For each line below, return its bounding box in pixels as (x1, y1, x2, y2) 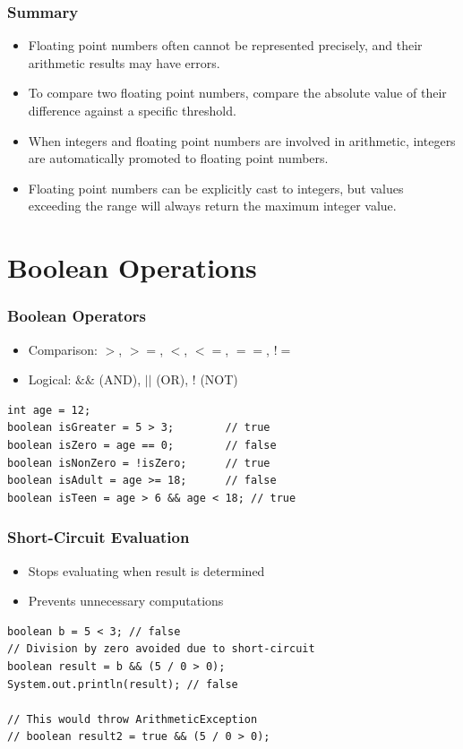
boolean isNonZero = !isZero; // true (7, 456, 270, 469)
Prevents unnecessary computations (28, 591, 224, 610)
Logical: (28, 370, 72, 389)
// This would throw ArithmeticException (7, 712, 258, 726)
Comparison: (28, 340, 98, 358)
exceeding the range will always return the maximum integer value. (28, 196, 397, 215)
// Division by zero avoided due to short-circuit (7, 642, 315, 656)
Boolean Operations (7, 249, 257, 286)
